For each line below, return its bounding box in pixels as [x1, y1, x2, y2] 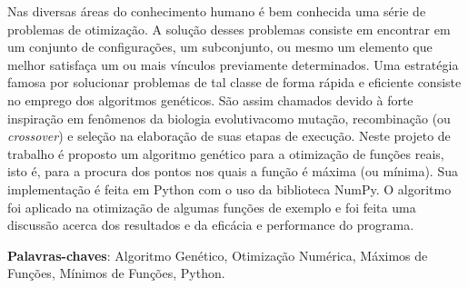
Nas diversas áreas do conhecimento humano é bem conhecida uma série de [7, 2, 426, 20]
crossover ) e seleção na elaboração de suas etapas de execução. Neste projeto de [7, 126, 451, 145]
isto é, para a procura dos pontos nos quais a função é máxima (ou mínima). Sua [7, 162, 458, 181]
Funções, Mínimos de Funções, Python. [7, 263, 225, 283]
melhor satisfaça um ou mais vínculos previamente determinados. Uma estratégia [7, 55, 459, 74]
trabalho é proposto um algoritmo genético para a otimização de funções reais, [7, 144, 444, 163]
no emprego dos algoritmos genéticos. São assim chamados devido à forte [7, 90, 413, 109]
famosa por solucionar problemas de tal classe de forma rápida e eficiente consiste [7, 73, 462, 92]
